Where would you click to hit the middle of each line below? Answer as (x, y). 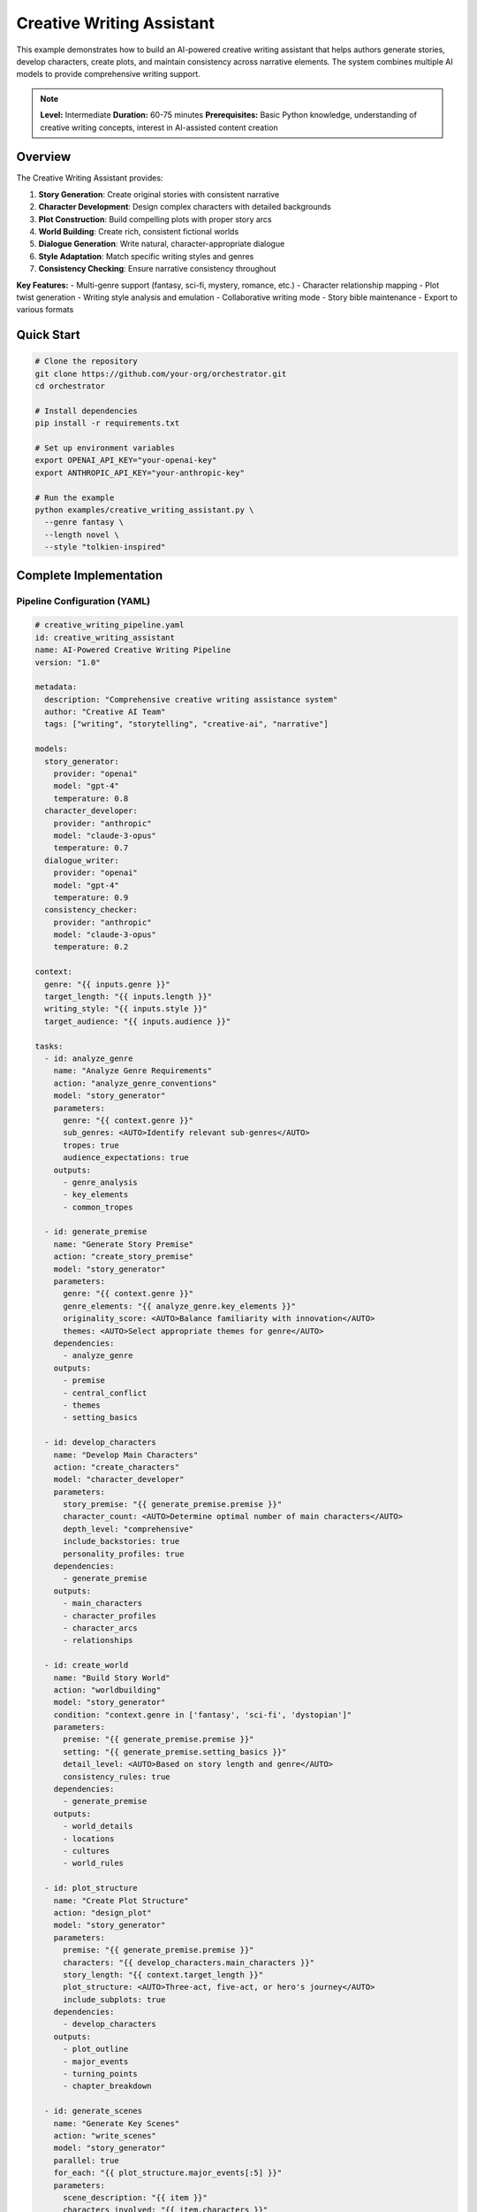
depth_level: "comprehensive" (129, 1529)
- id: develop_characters (100, 1443)
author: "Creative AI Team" (105, 712)
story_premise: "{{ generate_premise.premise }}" (173, 1505)
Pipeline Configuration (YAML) (83, 601)
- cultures (87, 1851)
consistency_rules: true (117, 1777)
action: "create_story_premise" (124, 1257)
